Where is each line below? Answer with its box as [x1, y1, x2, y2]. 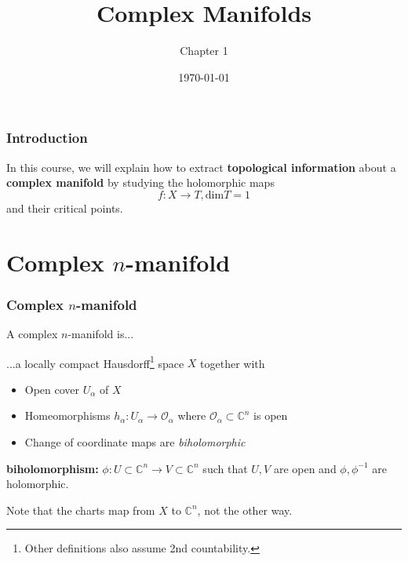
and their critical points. [6, 199, 123, 216]
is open [253, 407, 288, 424]
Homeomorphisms [24, 407, 111, 424]
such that [202, 460, 248, 476]
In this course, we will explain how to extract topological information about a [6, 158, 396, 175]
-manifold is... [67, 325, 134, 341]
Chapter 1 [180, 42, 228, 59]
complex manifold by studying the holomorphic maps [6, 174, 275, 191]
